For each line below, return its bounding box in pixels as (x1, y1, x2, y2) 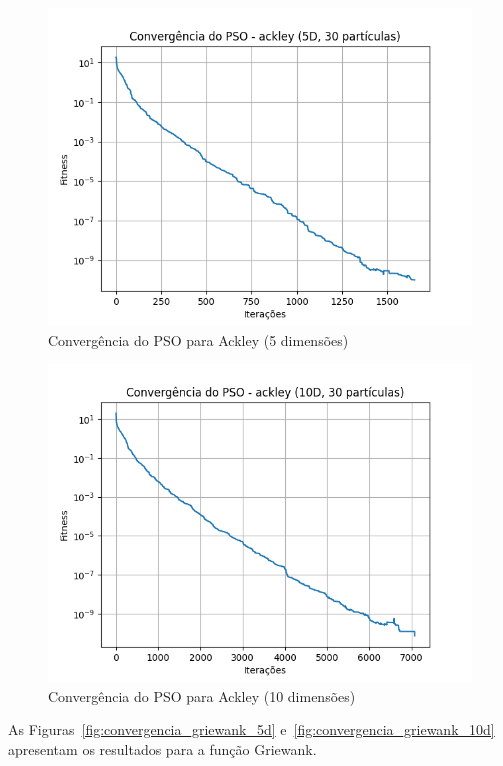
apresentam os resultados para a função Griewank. (8, 738, 317, 759)
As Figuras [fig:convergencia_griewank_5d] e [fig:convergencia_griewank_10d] (8, 719, 495, 740)
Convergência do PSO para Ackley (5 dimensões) (48, 329, 349, 350)
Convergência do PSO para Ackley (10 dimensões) (48, 685, 356, 706)
